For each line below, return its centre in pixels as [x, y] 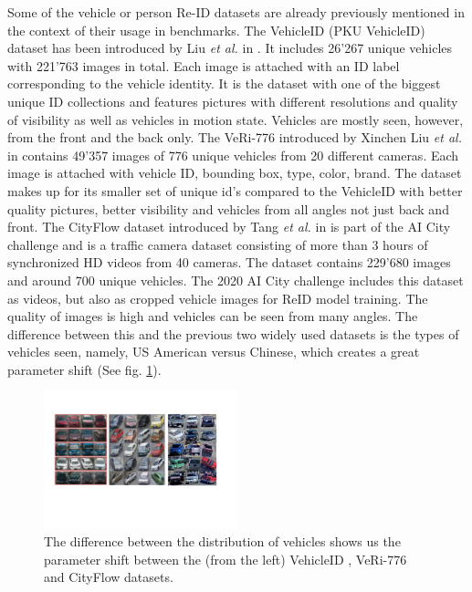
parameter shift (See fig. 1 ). [84, 369]
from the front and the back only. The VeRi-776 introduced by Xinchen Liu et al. [235, 137]
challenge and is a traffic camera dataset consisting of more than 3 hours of [218, 244]
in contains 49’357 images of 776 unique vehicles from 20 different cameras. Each [233, 155]
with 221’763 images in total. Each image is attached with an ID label [204, 65]
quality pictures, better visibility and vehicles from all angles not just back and [228, 208]
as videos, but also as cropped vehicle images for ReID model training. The [218, 298]
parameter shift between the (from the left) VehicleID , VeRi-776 [226, 559]
